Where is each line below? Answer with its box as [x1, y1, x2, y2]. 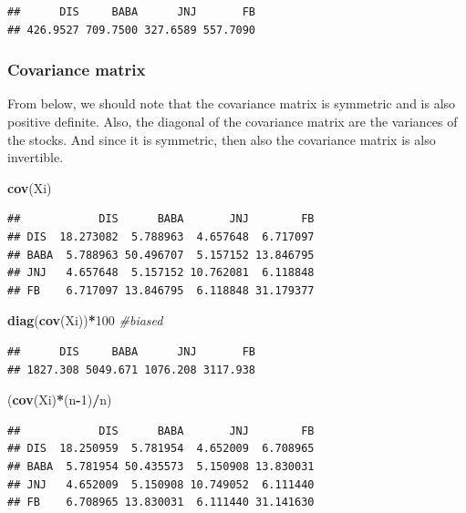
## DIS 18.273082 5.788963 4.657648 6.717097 [7, 230, 315, 243]
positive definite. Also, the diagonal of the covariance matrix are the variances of [7, 112, 458, 130]
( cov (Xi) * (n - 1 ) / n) [7, 390, 112, 409]
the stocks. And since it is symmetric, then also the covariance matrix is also [7, 129, 436, 149]
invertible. [7, 148, 64, 167]
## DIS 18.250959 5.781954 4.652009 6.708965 [7, 442, 315, 456]
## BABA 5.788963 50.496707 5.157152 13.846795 [7, 248, 315, 262]
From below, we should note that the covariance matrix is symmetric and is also [7, 94, 456, 113]
